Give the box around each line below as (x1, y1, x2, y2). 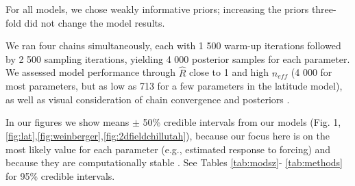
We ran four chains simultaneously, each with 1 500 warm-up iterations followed (5, 38, 341, 53)
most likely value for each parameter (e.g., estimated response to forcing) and (5, 142, 331, 156)
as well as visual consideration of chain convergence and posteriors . (5, 92, 290, 106)
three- (311, 2, 336, 16)
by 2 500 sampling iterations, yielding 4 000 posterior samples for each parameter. (5, 51, 350, 66)
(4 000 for (291, 65, 332, 79)
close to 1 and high (189, 65, 269, 79)
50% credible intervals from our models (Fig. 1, (143, 115, 341, 129)
